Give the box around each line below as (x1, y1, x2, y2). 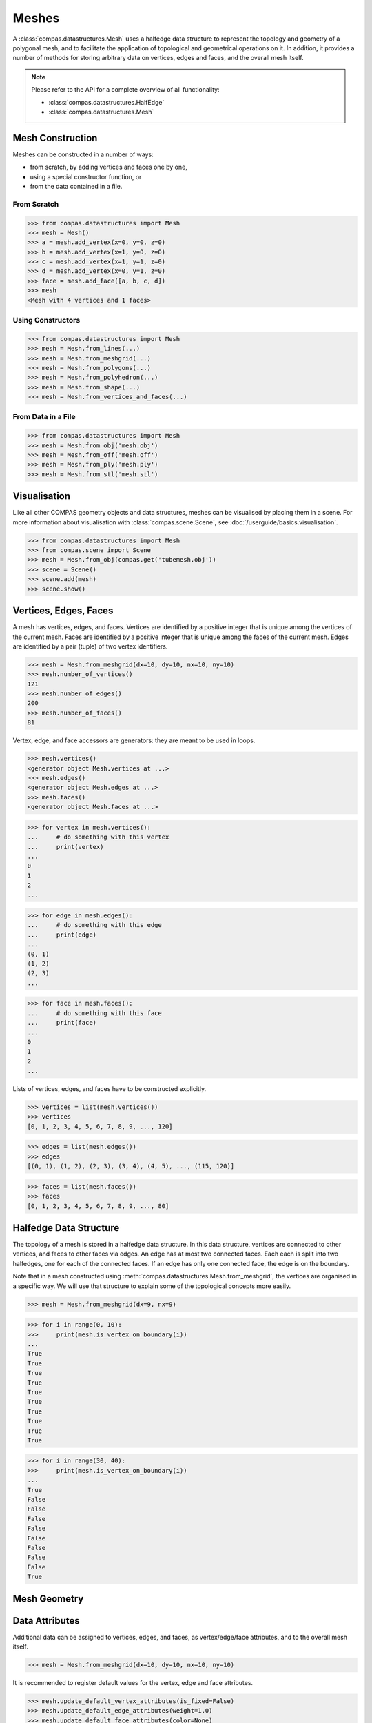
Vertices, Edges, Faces (12, 605, 114, 617)
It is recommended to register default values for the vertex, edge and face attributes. (12, 1679, 254, 1687)
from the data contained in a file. (30, 182, 123, 190)
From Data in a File (12, 412, 76, 422)
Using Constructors (12, 316, 81, 325)
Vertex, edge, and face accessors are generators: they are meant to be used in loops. (12, 736, 256, 744)
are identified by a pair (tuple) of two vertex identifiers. (12, 642, 168, 651)
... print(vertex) (27, 843, 104, 850)
